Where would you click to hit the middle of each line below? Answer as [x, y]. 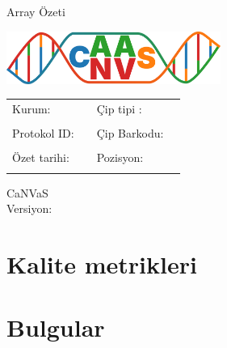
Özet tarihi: [41, 157]
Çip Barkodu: [130, 133]
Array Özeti [36, 11]
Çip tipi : [119, 109]
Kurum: [32, 109]
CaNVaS [27, 192]
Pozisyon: [120, 157]
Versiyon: [29, 208]
